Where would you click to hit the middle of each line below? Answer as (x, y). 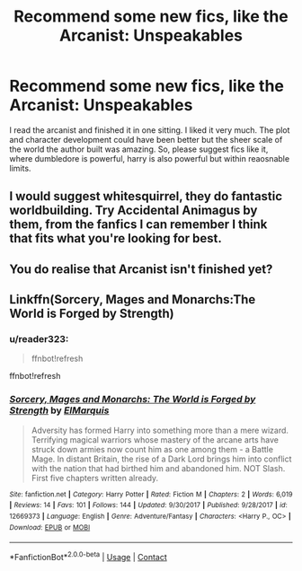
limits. (20, 168)
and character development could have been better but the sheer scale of (146, 139)
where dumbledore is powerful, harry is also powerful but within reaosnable (150, 158)
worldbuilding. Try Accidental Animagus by (133, 211)
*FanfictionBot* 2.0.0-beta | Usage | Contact (89, 556)
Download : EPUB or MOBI (50, 527)
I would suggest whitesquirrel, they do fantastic (146, 196)
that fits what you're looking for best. (115, 238)
